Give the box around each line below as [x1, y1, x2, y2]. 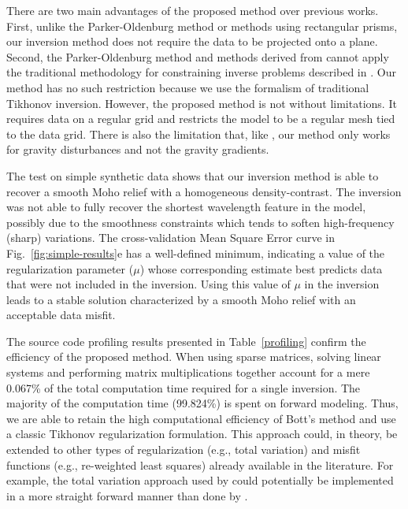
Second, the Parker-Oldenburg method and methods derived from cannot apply [6, 48, 389, 65]
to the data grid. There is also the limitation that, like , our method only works [6, 125, 391, 142]
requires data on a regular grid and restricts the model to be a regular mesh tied [6, 110, 395, 127]
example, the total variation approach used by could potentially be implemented [6, 472, 394, 489]
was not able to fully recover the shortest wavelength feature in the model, [6, 199, 366, 215]
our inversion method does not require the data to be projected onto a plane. [6, 33, 378, 50]
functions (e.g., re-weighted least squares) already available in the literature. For [6, 456, 394, 473]
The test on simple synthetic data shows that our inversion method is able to [6, 167, 379, 184]
